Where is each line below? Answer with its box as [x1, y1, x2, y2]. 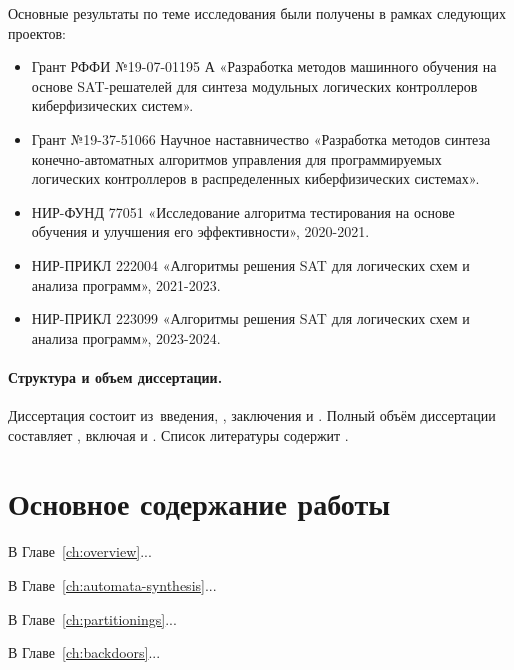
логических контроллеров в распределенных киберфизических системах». [31, 168, 480, 189]
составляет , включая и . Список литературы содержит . [8, 424, 349, 445]
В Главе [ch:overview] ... [8, 541, 152, 562]
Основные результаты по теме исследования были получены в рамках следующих [8, 3, 507, 23]
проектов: [8, 22, 66, 43]
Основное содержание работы [8, 483, 391, 524]
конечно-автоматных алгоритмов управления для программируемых [31, 148, 442, 169]
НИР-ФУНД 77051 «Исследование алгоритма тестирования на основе [31, 201, 455, 222]
